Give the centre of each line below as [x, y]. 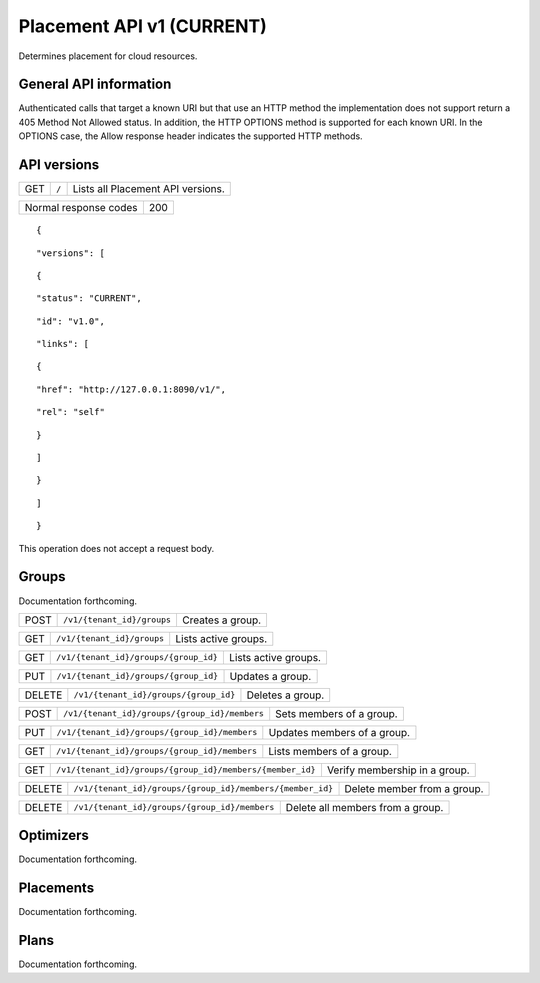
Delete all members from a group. [364, 807]
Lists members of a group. [330, 751]
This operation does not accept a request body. [116, 548]
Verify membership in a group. [398, 770]
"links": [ [63, 344]
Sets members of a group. [337, 713]
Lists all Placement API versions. [148, 189]
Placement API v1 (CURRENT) [142, 26]
